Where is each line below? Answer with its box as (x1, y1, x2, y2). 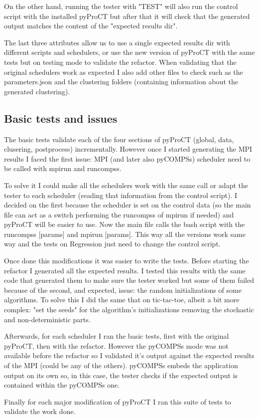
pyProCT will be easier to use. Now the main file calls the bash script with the (4, 219, 245, 229)
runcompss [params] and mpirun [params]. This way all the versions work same (4, 228, 246, 239)
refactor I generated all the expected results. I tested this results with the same (4, 265, 246, 275)
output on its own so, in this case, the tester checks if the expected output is (4, 370, 238, 380)
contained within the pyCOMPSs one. (4, 380, 120, 390)
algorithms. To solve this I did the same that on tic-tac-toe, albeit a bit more (4, 294, 240, 305)
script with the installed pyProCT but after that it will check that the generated (4, 10, 250, 21)
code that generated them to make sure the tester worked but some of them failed (4, 275, 254, 285)
